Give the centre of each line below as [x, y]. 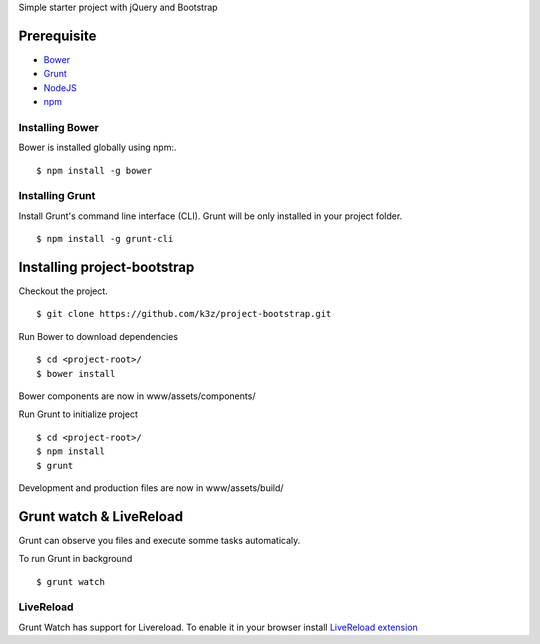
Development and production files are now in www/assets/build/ [151, 487]
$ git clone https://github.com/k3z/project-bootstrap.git [184, 314]
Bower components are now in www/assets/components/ [137, 396]
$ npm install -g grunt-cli [105, 239]
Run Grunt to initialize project [78, 414]
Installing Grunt [57, 196]
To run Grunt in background [75, 559]
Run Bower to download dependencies [98, 336]
